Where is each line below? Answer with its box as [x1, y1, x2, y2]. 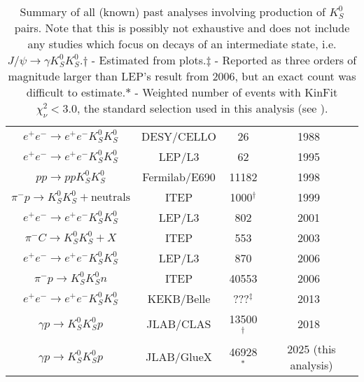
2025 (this [287, 340, 336, 357]
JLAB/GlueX [146, 348, 212, 365]
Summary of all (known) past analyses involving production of [20, 3, 325, 20]
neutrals [90, 192, 131, 204]
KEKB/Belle [147, 290, 211, 307]
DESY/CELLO [141, 128, 216, 145]
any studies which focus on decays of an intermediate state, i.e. [27, 36, 337, 52]
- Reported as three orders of [214, 52, 357, 68]
